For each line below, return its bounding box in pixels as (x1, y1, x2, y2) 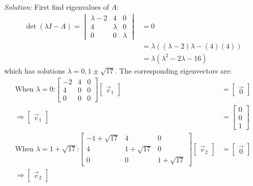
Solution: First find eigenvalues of (4, 2, 109, 12)
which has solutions (4, 65, 65, 76)
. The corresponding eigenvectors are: (115, 65, 232, 76)
